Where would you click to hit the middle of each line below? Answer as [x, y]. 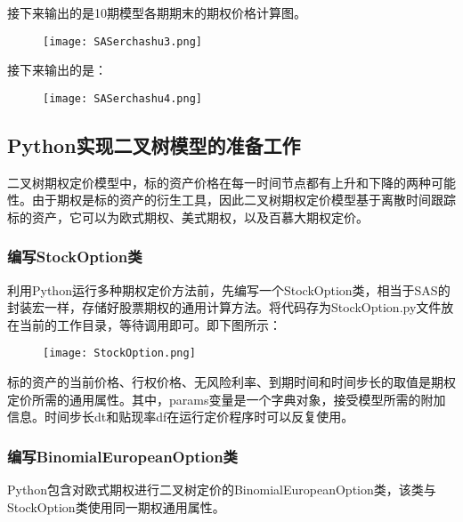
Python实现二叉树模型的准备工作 [154, 145]
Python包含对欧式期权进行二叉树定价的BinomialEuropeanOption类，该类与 [222, 490]
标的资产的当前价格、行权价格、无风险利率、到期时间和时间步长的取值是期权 [231, 382]
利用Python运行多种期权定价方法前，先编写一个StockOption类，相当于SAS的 [229, 289]
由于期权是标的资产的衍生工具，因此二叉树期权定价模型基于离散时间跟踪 [244, 200]
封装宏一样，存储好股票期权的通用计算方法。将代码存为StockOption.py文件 [224, 307]
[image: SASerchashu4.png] [122, 98]
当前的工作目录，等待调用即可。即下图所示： [150, 324]
